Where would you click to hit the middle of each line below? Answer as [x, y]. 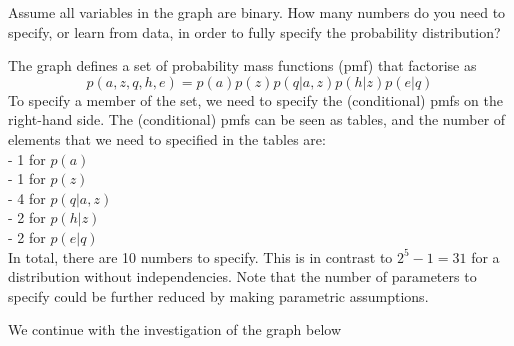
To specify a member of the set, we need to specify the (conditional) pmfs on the [255, 99]
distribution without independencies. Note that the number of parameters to [242, 276]
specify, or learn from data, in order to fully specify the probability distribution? [254, 31]
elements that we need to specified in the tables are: [167, 138]
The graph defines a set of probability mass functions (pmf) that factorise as [242, 65]
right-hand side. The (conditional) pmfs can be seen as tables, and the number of [257, 119]
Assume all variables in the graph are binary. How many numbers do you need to [257, 12]
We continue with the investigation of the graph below [175, 329]
